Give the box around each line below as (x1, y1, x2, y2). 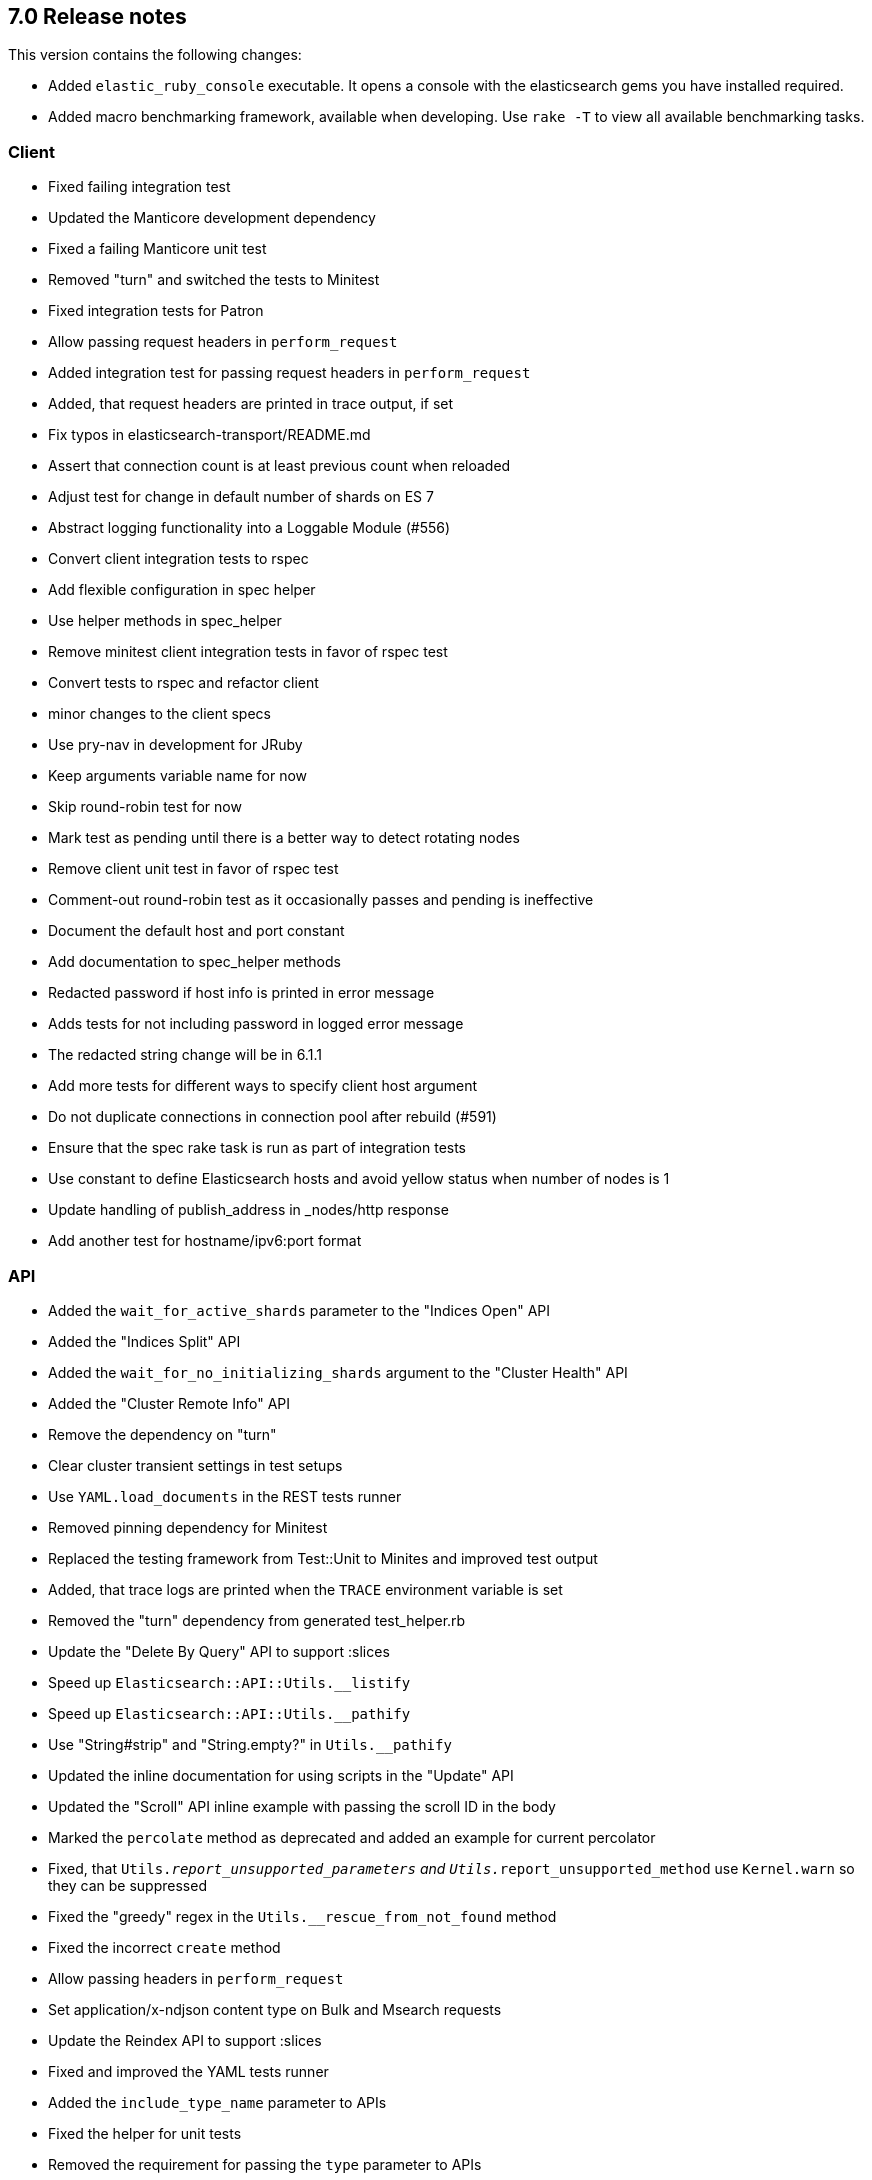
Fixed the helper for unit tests (48, 2124, 242, 2142)
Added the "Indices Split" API (48, 1332, 241, 1350)
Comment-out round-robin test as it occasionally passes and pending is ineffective (48, 891, 594, 909)
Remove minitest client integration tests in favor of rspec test (48, 643, 448, 661)
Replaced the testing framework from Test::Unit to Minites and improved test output (48, 1549, 598, 1567)
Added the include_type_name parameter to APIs (48, 2093, 387, 2111)
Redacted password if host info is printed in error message (48, 984, 435, 1002)
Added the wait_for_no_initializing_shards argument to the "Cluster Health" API (48, 1363, 628, 1381)
